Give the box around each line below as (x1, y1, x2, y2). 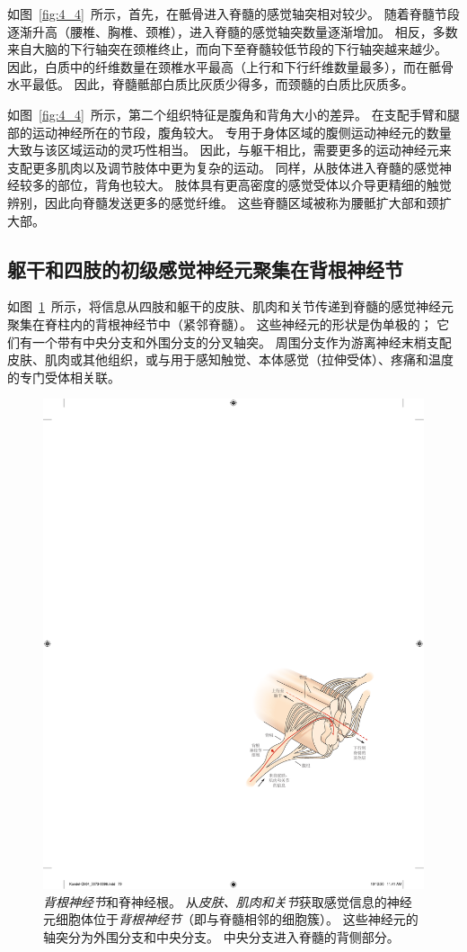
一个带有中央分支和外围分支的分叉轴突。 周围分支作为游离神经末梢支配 (31, 332, 452, 351)
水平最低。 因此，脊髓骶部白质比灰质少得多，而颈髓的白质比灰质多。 (7, 75, 414, 94)
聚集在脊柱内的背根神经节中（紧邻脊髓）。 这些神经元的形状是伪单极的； (7, 314, 433, 333)
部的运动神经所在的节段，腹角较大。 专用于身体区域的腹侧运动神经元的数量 (7, 122, 452, 141)
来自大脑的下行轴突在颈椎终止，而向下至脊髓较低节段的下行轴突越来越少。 (7, 40, 447, 58)
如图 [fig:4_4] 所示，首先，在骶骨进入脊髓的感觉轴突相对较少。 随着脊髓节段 (7, 4, 460, 22)
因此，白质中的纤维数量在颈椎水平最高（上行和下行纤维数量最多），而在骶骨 (7, 57, 454, 76)
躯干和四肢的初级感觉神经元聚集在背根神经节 (7, 255, 403, 283)
